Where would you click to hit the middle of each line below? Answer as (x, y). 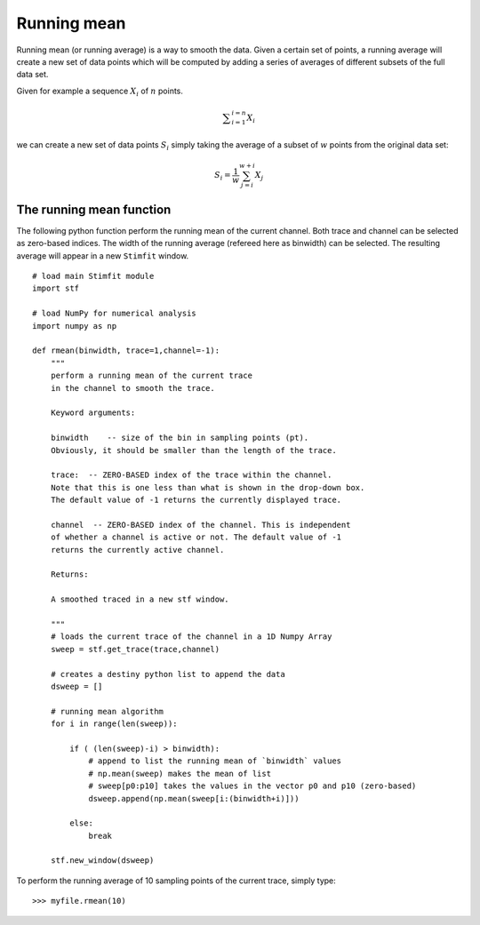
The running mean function (94, 209)
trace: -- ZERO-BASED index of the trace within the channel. (191, 475)
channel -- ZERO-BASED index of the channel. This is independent (200, 525)
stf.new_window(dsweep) (102, 861)
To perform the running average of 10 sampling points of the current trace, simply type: (176, 881)
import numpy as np (75, 326)
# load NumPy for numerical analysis (115, 314)
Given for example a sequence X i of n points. (100, 92)
